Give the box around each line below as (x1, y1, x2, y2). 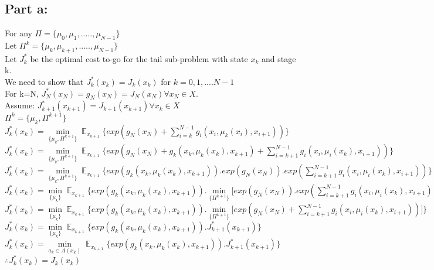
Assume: (5, 99, 35, 111)
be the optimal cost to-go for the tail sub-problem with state (30, 52, 248, 64)
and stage (261, 52, 296, 64)
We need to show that (5, 75, 84, 87)
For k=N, (5, 87, 39, 99)
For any (5, 27, 32, 39)
